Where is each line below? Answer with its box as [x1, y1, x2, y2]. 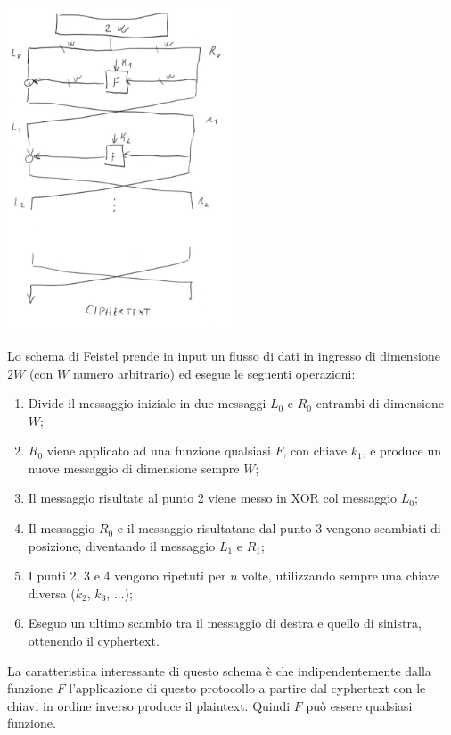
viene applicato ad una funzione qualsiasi [46, 441, 271, 460]
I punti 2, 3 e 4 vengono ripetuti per [28, 566, 226, 585]
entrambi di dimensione [316, 394, 444, 413]
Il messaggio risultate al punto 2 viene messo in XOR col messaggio [28, 489, 398, 507]
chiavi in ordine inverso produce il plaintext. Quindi [7, 696, 291, 714]
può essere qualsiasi [306, 696, 413, 714]
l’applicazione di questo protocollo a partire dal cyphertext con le [69, 679, 426, 697]
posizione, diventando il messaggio [28, 536, 216, 555]
